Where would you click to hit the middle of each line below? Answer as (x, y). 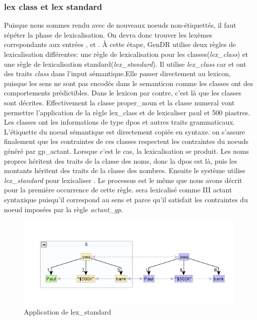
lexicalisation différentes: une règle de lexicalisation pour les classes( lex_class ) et (126, 54)
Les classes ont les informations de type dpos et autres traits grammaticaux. (120, 122)
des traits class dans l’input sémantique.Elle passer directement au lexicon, (117, 73)
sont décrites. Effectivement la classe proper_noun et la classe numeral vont (119, 102)
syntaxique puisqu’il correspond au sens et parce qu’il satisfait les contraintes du (126, 199)
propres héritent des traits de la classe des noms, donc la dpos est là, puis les (121, 160)
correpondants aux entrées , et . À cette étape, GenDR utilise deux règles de (120, 44)
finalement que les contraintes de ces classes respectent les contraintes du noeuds (126, 141)
